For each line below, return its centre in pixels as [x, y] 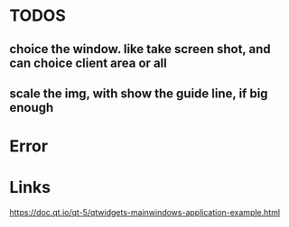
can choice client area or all [88, 63]
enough [32, 108]
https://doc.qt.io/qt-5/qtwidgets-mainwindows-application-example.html [145, 213]
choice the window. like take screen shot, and [140, 49]
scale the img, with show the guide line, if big [139, 93]
